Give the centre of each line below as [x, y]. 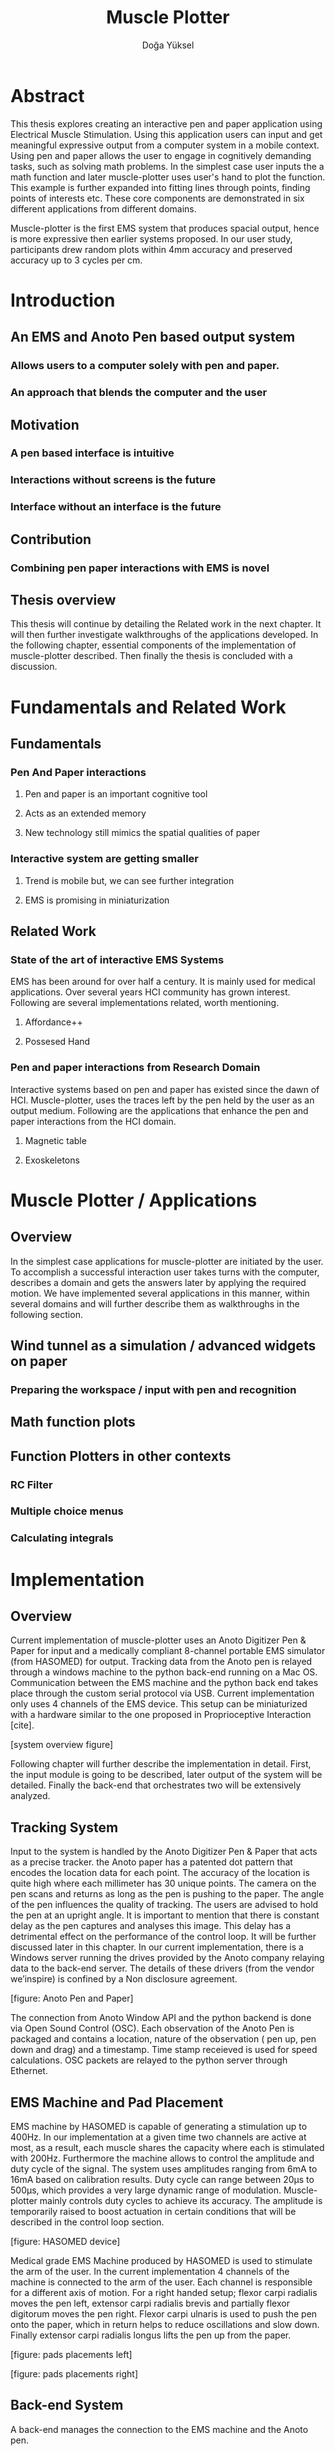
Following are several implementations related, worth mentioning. [145, 1003]
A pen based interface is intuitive [92, 453]
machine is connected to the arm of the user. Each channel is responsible [161, 2282]
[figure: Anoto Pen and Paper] [72, 1998]
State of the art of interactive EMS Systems [117, 959]
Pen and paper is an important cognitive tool [116, 794]
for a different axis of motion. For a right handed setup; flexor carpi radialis [164, 2293]
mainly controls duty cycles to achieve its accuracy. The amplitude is [181, 2201]
